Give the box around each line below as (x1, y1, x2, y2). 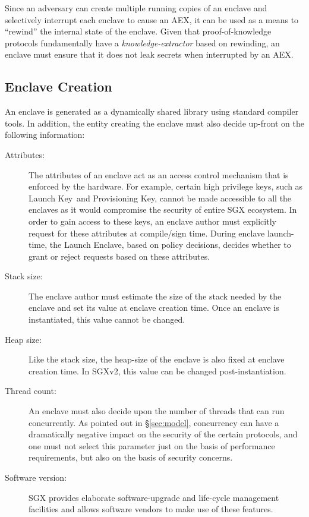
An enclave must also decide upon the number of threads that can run (29, 405, 285, 417)
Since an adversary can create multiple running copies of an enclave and (5, 2, 267, 14)
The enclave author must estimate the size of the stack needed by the (29, 289, 282, 302)
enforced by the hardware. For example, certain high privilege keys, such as (29, 180, 303, 193)
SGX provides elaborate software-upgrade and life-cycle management (29, 491, 279, 503)
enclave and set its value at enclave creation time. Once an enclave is (29, 301, 279, 314)
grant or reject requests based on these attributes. (29, 250, 210, 262)
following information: (5, 128, 85, 141)
